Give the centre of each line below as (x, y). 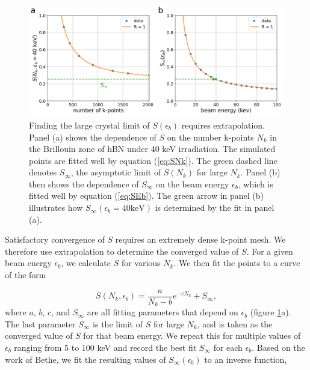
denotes (43, 172)
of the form (26, 275)
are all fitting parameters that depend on (163, 312)
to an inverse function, (246, 359)
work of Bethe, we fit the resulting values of (85, 359)
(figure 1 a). (271, 312)
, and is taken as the (235, 323)
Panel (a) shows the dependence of (93, 137)
